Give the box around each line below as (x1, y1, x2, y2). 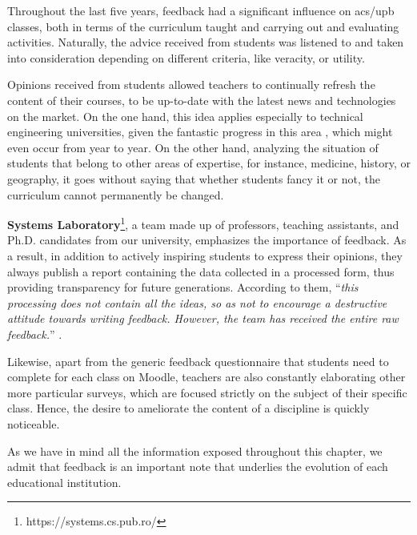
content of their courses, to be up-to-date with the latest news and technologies (7, 91, 396, 108)
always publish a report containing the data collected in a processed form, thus (7, 263, 395, 280)
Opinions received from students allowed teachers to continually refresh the (7, 76, 375, 93)
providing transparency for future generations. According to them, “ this (7, 279, 359, 296)
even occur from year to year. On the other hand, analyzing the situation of (7, 139, 379, 155)
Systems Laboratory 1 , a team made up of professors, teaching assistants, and (7, 214, 399, 232)
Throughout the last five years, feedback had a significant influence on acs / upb (7, 2, 395, 18)
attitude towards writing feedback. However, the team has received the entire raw (7, 310, 399, 327)
